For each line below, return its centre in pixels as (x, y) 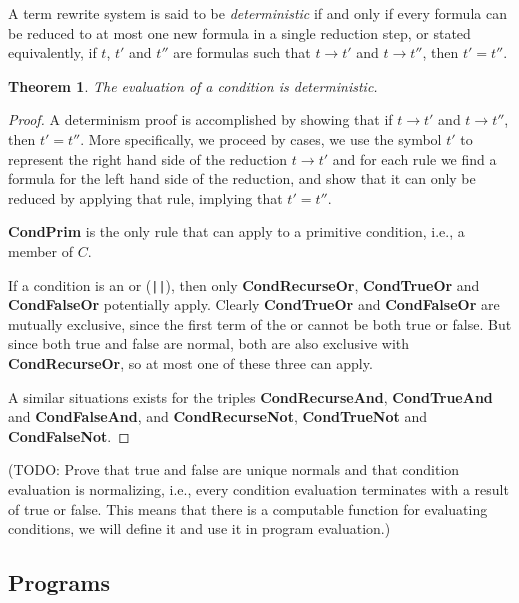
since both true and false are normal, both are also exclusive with (209, 343)
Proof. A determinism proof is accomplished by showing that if (200, 119)
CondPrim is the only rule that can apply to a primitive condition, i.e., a (236, 231)
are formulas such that (242, 52)
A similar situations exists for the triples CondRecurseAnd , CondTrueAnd (250, 396)
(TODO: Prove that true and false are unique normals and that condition (234, 469)
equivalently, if (52, 52)
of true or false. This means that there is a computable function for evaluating (248, 508)
